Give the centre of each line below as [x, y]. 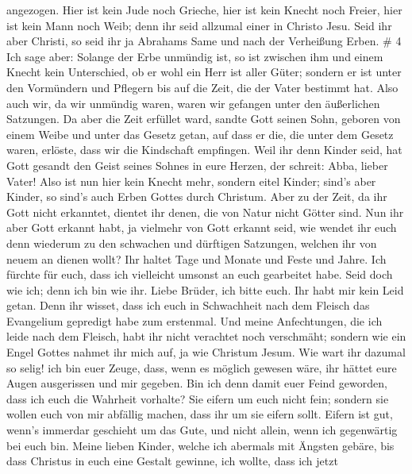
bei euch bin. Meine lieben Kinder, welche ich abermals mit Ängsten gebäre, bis [200, 445]
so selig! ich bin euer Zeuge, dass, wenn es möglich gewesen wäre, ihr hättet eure [202, 367]
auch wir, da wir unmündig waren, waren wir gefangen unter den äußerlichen [193, 103]
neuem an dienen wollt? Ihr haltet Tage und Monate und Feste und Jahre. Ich [196, 258]
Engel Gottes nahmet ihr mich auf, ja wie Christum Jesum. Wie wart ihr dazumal [206, 352]
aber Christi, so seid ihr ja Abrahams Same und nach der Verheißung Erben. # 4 [204, 41]
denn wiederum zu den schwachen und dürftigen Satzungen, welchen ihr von [192, 243]
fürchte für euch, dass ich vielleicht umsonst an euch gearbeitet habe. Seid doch [200, 274]
